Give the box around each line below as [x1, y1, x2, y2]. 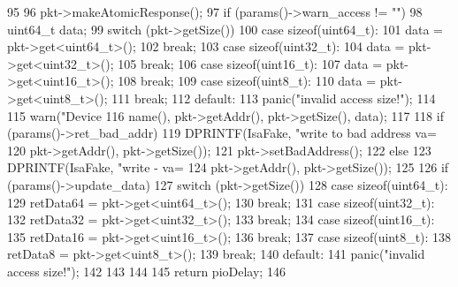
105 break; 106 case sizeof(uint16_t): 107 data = [118, 54, 383, 72]
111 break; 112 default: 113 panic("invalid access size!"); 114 [111, 88, 436, 107]
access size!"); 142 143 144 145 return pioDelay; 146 [7, 261, 286, 280]
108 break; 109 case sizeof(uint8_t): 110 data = [118, 72, 377, 90]
